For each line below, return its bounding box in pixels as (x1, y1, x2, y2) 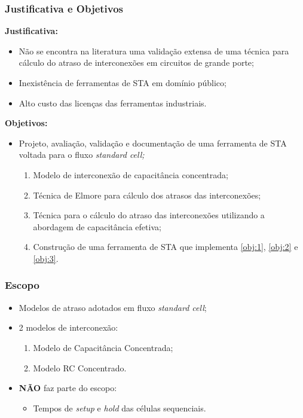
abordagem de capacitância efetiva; (33, 220, 161, 233)
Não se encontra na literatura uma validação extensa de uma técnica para (19, 44, 289, 57)
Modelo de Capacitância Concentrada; (33, 341, 173, 353)
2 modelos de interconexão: (19, 321, 118, 334)
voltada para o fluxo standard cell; (19, 148, 145, 161)
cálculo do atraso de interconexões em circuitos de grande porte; (19, 56, 254, 69)
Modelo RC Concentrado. (33, 361, 127, 374)
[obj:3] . (33, 252, 59, 264)
